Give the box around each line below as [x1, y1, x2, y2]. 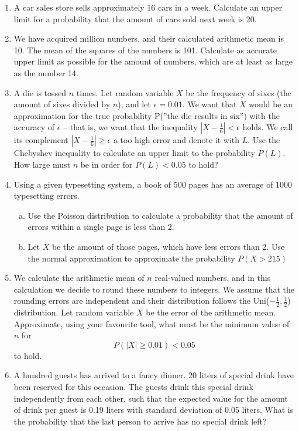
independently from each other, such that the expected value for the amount [13, 392, 288, 404]
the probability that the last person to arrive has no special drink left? [13, 415, 267, 427]
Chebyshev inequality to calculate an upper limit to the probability [13, 147, 255, 159]
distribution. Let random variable [13, 306, 134, 318]
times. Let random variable [76, 86, 174, 99]
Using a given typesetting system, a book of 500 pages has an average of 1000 [13, 178, 293, 190]
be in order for [80, 158, 133, 170]
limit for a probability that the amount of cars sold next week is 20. [13, 12, 257, 25]
